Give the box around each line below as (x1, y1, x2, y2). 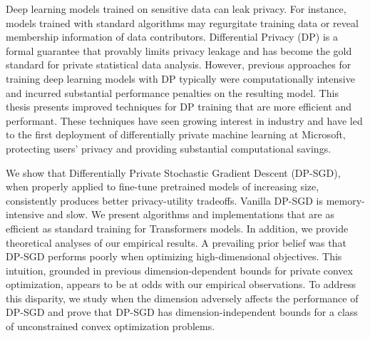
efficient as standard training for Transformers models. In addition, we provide (6, 220, 349, 235)
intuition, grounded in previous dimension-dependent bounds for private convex (6, 262, 353, 277)
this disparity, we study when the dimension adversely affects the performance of (6, 290, 359, 305)
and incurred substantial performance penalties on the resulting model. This (6, 85, 339, 100)
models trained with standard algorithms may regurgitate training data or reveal (6, 15, 359, 30)
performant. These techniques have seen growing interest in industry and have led (6, 113, 363, 128)
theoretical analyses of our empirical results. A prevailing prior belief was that (6, 235, 346, 250)
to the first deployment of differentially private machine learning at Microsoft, (6, 127, 346, 142)
